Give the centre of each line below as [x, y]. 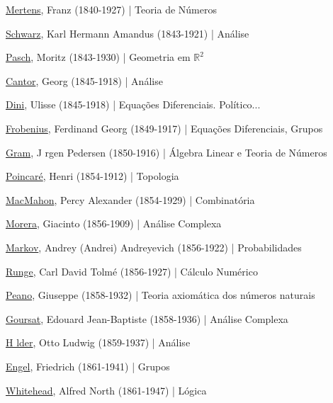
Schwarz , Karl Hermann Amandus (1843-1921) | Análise [128, 33]
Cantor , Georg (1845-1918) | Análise [84, 80]
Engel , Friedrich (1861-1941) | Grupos [88, 366]
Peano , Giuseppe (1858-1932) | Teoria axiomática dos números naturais [160, 295]
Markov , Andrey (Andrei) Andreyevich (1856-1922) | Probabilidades [154, 247]
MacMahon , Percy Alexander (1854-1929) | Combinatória [130, 199]
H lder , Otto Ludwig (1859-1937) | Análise [98, 342]
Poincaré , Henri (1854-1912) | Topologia [92, 176]
